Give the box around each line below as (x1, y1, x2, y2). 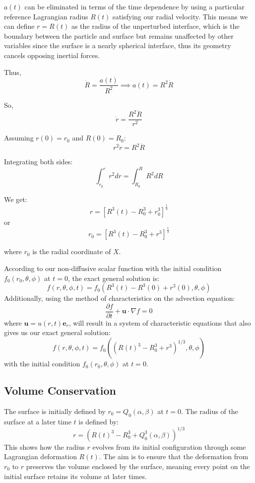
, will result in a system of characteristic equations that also (68, 317, 251, 328)
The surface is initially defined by (4, 406, 106, 416)
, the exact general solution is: (67, 273, 160, 283)
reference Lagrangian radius (4, 11, 88, 21)
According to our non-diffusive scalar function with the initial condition (4, 263, 222, 274)
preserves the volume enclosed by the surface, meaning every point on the (26, 461, 250, 471)
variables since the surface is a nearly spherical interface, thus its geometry (4, 40, 231, 51)
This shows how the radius (4, 441, 85, 452)
